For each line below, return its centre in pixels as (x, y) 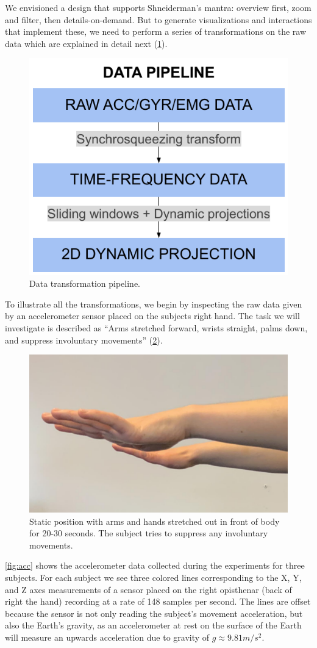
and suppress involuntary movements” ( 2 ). (84, 340)
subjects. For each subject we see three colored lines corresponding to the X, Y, (153, 578)
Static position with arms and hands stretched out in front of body (155, 521)
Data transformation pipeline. (85, 283)
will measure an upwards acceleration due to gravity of (107, 637)
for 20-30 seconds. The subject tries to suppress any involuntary (149, 533)
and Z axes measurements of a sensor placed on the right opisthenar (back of (148, 589)
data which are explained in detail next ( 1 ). (86, 43)
